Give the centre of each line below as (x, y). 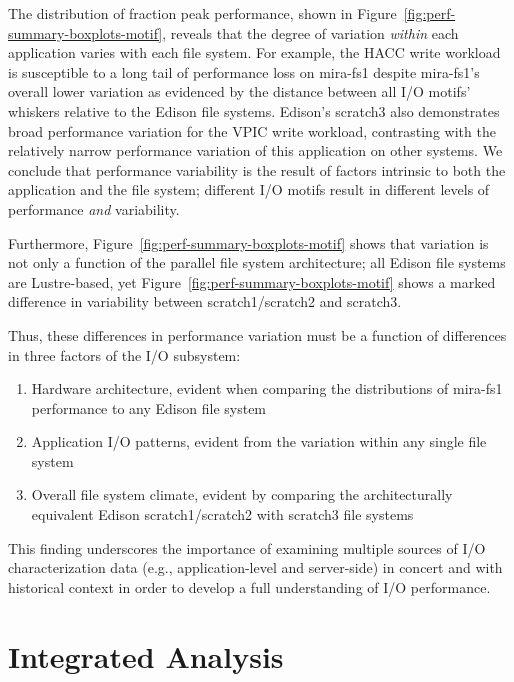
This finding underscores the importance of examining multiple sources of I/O (247, 547)
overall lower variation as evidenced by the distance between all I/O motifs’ (239, 91)
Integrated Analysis (146, 655)
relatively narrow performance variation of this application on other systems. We (255, 150)
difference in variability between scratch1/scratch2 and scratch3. (205, 301)
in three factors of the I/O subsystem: (124, 354)
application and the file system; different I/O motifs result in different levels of (249, 189)
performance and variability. (94, 208)
